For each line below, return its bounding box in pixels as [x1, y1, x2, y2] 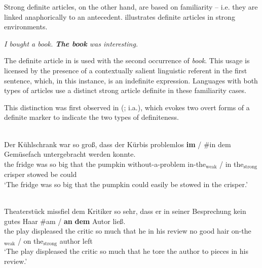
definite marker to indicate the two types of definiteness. [4, 112, 179, 122]
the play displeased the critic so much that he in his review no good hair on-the [4, 226, 251, 236]
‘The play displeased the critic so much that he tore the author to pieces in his [4, 246, 248, 256]
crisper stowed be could [4, 169, 77, 180]
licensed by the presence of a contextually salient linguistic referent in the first [4, 65, 247, 75]
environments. [4, 21, 48, 32]
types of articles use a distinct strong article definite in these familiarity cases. [4, 85, 246, 96]
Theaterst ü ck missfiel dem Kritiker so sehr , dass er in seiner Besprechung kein [4, 205, 246, 216]
